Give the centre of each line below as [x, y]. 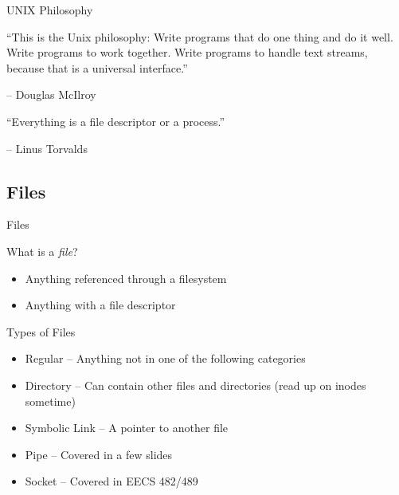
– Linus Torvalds [47, 148]
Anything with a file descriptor [100, 305]
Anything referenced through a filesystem [126, 278]
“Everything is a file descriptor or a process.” [116, 121]
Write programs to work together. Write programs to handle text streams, [187, 52]
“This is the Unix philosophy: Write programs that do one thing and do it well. [200, 36]
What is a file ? [42, 251]
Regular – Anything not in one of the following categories [165, 358]
